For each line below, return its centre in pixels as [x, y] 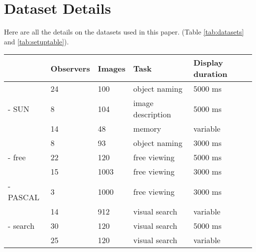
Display [208, 63]
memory [147, 129]
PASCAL [24, 197]
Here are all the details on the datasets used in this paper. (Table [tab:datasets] [124, 32]
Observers [70, 68]
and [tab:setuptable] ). [36, 41]
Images [112, 68]
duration [210, 74]
